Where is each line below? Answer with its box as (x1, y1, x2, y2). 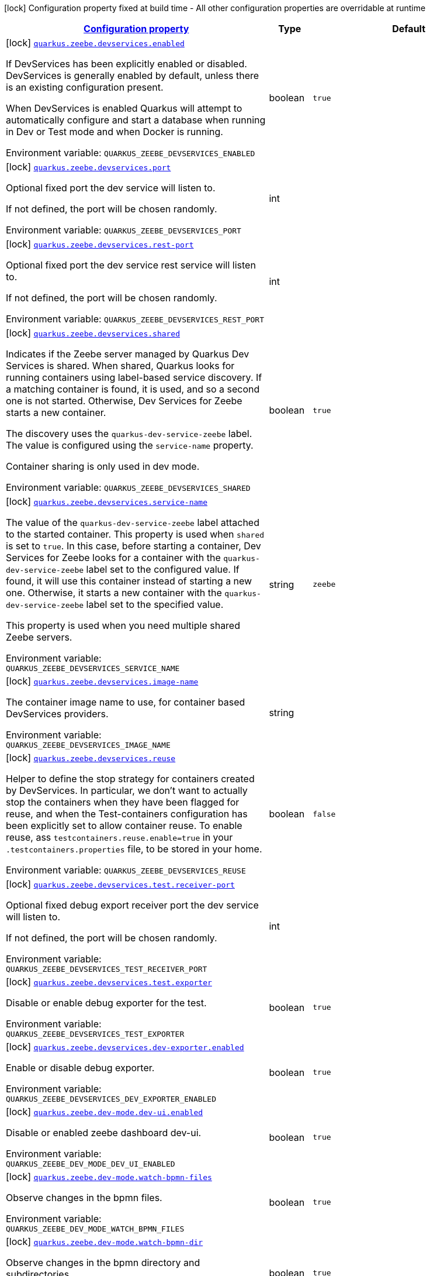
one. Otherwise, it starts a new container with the (6, 587, 222, 599)
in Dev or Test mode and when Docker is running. (6, 126, 223, 137)
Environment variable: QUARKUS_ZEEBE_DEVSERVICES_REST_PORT (6, 313, 265, 325)
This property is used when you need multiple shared (6, 620, 240, 631)
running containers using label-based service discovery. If (6, 372, 262, 383)
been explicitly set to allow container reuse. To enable (6, 820, 242, 831)
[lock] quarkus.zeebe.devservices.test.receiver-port (6, 878, 235, 890)
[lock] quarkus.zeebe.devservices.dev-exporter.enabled (6, 1041, 244, 1053)
